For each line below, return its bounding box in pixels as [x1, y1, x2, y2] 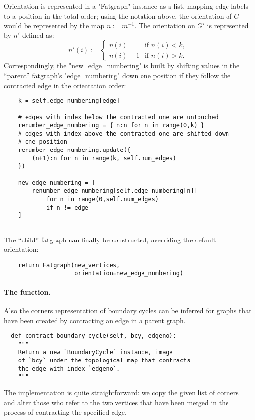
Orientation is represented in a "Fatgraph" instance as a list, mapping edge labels [4, 1, 249, 11]
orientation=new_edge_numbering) [74, 270, 184, 277]
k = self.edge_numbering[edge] [18, 97, 120, 105]
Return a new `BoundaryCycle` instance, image [18, 349, 173, 356]
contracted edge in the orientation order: [4, 80, 126, 90]
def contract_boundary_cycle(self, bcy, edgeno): [11, 332, 176, 340]
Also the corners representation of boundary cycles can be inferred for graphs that [4, 305, 252, 315]
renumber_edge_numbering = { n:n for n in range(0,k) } [18, 122, 205, 129]
